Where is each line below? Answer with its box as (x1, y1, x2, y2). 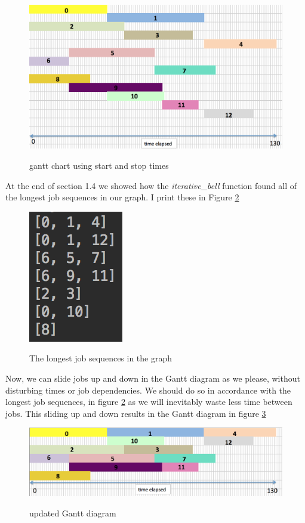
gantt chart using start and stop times (29, 159, 169, 171)
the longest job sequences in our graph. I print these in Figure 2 (5, 191, 239, 203)
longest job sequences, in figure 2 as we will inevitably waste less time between (5, 395, 292, 408)
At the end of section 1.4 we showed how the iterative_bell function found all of (5, 179, 297, 191)
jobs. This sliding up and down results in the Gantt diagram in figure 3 (5, 407, 266, 419)
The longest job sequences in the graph (29, 352, 172, 364)
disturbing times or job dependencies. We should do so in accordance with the (5, 383, 291, 396)
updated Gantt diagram (29, 506, 116, 519)
